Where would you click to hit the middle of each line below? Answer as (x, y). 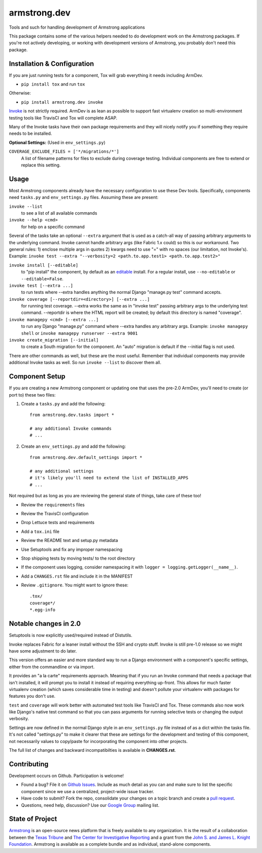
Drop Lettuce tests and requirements (58, 523)
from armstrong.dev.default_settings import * (86, 458)
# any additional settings (62, 471)
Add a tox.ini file (40, 531)
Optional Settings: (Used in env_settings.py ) (57, 142)
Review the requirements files (53, 505)
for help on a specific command (53, 227)
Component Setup (37, 376)
